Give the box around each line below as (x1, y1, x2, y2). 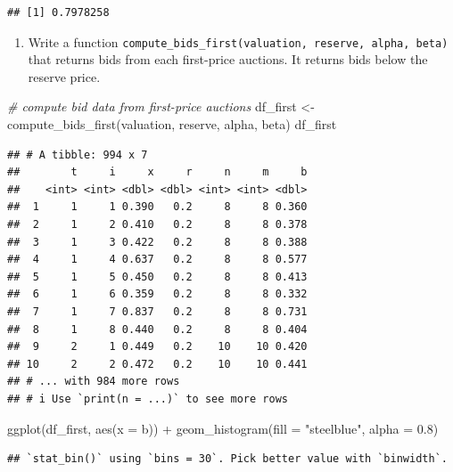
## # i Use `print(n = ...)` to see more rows (7, 392, 288, 405)
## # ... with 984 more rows (7, 375, 180, 388)
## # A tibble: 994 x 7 (7, 148, 148, 161)
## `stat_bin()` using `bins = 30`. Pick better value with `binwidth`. (7, 452, 448, 466)
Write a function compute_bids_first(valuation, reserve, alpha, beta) (28, 32, 449, 51)
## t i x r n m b (7, 166, 308, 179)
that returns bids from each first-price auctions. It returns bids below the (28, 50, 428, 69)
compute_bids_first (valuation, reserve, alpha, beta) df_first (7, 115, 337, 134)
